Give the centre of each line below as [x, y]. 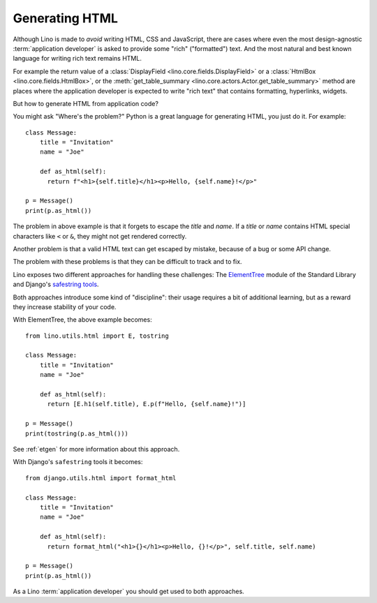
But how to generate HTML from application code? [86, 103]
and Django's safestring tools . [56, 284]
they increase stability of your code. [65, 306]
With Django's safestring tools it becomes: [78, 462]
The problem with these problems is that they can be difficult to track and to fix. [127, 262]
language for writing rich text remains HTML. [77, 59]
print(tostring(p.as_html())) [77, 433]
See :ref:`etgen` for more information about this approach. [96, 449]
